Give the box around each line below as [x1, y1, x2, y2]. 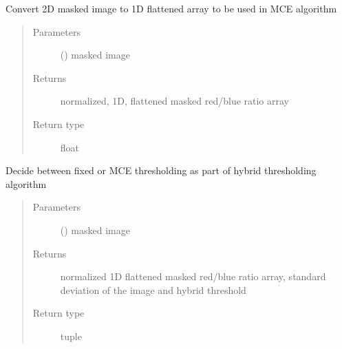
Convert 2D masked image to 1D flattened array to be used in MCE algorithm [6, 1, 337, 15]
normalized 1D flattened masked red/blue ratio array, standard [60, 269, 326, 284]
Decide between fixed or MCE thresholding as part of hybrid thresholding [6, 163, 317, 178]
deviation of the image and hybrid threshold [60, 282, 246, 297]
